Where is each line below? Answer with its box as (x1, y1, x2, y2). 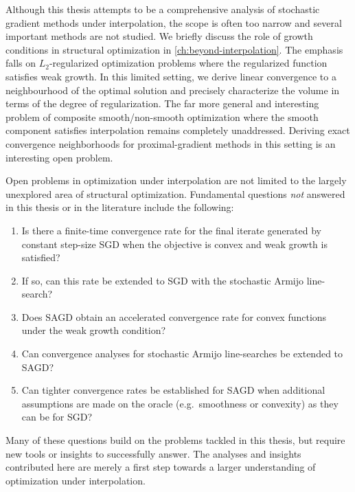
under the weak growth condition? (21, 323, 166, 337)
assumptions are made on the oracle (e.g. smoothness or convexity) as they (21, 396, 339, 410)
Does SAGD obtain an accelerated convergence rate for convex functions (21, 309, 327, 324)
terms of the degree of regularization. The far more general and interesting (5, 96, 319, 111)
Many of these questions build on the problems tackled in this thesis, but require (5, 433, 345, 447)
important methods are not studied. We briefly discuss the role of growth (5, 29, 313, 43)
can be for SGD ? (21, 410, 93, 424)
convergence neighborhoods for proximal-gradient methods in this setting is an (5, 136, 336, 150)
